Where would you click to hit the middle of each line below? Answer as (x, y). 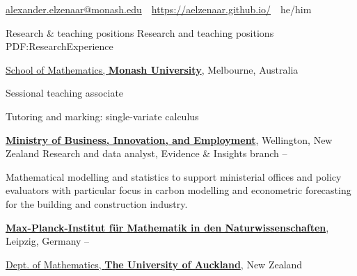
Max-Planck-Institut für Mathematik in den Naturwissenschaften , (167, 227)
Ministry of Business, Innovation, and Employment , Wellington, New (169, 139)
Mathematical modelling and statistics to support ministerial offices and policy (174, 176)
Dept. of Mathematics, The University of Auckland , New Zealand (154, 264)
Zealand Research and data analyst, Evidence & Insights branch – (146, 153)
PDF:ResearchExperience (59, 46)
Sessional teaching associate (65, 93)
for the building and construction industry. (97, 203)
